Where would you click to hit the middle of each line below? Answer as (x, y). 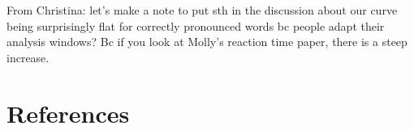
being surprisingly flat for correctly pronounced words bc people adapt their (196, 25)
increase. (28, 57)
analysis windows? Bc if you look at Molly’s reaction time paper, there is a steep (207, 42)
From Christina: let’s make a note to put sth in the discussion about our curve (202, 10)
